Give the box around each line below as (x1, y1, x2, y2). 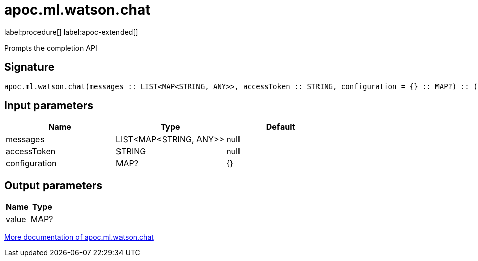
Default (266, 122, 295, 133)
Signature (4, 61, 55, 74)
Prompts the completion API (4, 43, 97, 52)
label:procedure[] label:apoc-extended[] (4, 27, 138, 36)
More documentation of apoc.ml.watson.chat (4, 233, 154, 242)
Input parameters (4, 99, 94, 112)
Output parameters (4, 179, 102, 192)
